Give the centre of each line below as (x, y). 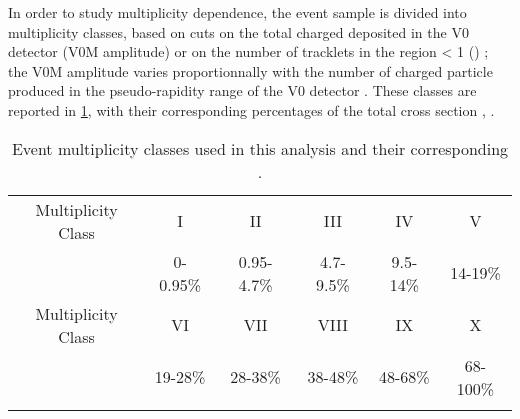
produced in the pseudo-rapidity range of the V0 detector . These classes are (242, 90)
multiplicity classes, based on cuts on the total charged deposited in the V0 (238, 31)
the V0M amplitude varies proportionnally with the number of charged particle (250, 70)
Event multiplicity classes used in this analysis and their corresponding (260, 148)
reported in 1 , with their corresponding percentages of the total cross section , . (251, 109)
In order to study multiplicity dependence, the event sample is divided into (237, 12)
